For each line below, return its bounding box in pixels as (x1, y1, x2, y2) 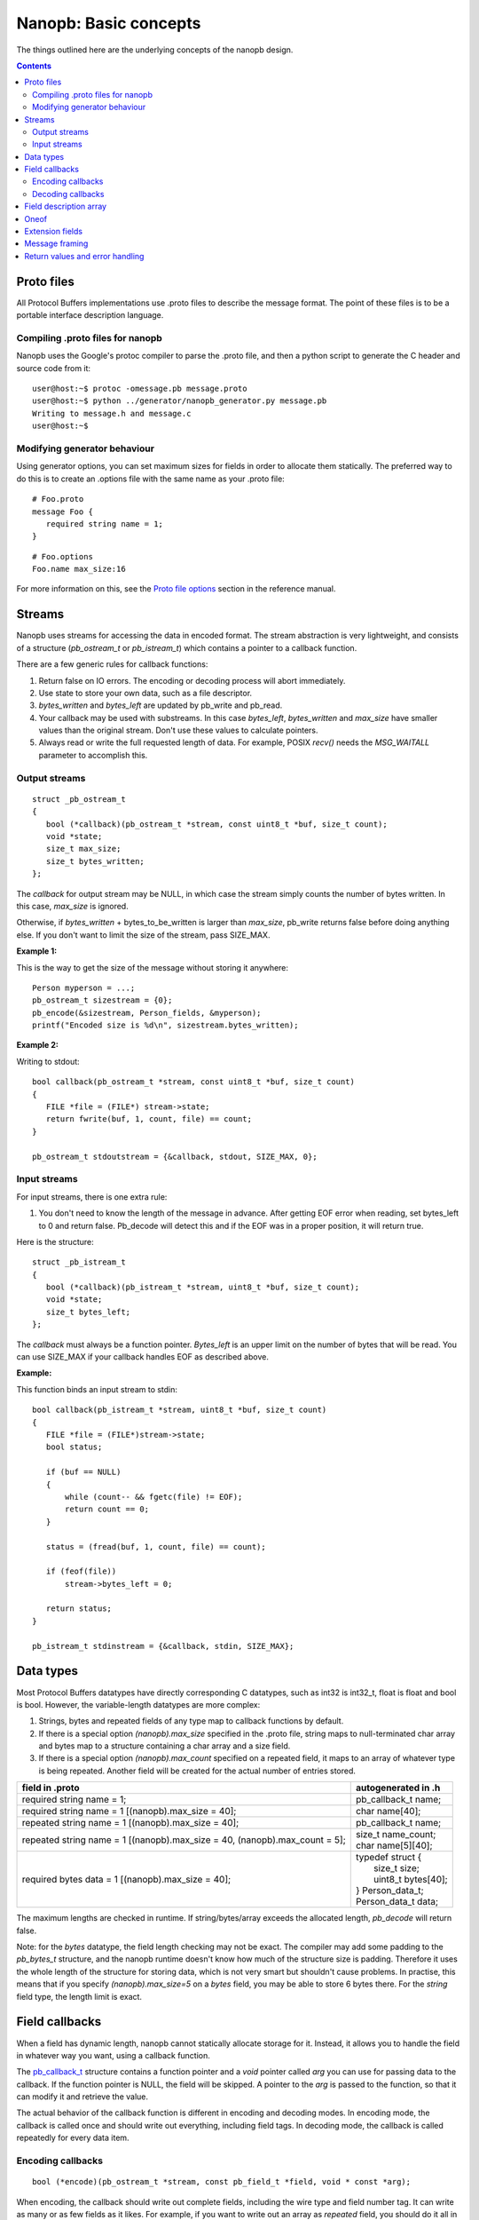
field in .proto (21, 1781, 80, 1794)
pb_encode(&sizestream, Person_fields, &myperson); (32, 1008, 262, 1018)
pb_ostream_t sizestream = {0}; (32, 995, 173, 1005)
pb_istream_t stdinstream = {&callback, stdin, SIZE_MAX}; (32, 1641, 294, 1651)
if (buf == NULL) (45, 1467, 122, 1478)
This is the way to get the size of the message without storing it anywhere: (16, 962, 288, 972)
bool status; (45, 1442, 103, 1452)
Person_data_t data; (355, 1896, 439, 1908)
